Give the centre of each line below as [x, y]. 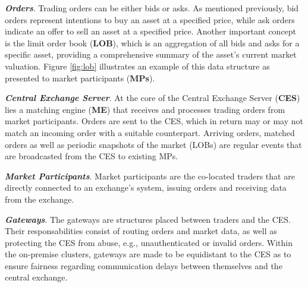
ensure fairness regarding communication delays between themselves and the [144, 265]
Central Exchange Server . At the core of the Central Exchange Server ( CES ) [153, 98]
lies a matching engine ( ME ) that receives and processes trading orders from [145, 109]
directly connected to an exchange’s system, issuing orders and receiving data [146, 187]
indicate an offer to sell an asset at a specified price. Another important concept [151, 31]
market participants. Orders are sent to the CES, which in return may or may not [154, 121]
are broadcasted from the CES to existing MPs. [92, 156]
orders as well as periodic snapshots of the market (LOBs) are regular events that [153, 144]
